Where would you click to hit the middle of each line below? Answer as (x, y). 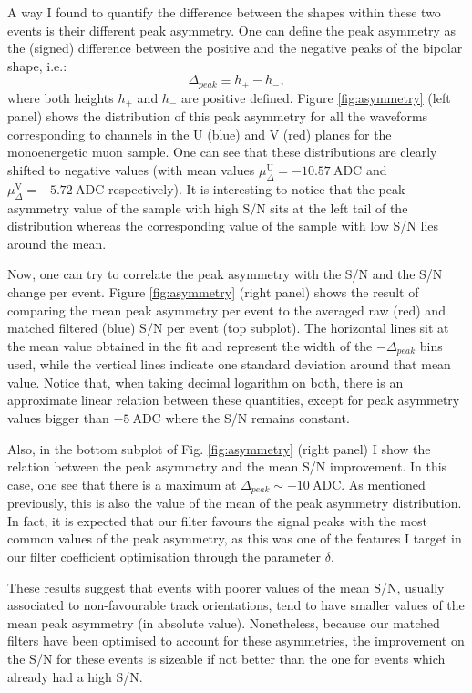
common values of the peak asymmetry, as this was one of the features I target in (235, 538)
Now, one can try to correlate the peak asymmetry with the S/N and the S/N (225, 274)
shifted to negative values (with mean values (131, 170)
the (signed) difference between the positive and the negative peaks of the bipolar (235, 48)
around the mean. (57, 243)
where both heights (61, 97)
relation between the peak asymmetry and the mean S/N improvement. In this (227, 466)
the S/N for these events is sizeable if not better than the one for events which (226, 659)
